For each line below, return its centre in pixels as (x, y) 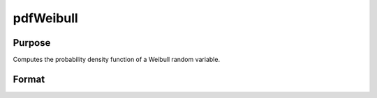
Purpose (32, 43)
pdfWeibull (45, 18)
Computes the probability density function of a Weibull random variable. (116, 60)
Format (29, 79)
